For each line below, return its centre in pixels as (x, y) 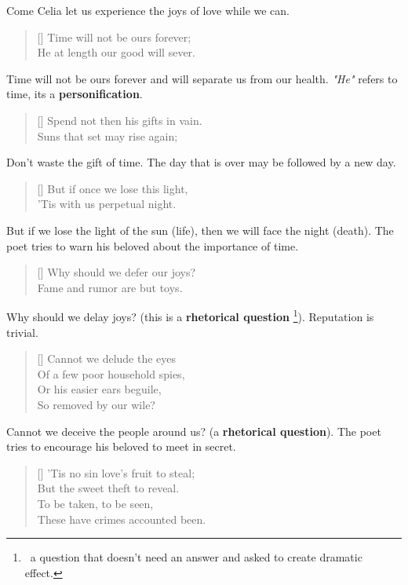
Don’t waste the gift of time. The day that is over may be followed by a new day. (201, 162)
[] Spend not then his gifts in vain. (120, 120)
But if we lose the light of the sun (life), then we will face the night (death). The (200, 230)
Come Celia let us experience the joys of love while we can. (148, 10)
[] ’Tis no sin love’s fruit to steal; (116, 472)
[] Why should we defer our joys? (117, 272)
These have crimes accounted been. (122, 519)
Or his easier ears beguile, (99, 389)
